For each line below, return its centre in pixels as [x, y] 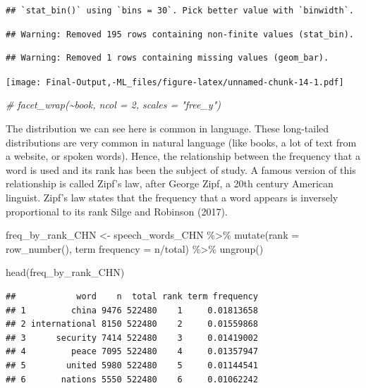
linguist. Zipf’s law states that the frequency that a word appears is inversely [172, 197]
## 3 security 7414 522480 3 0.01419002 [132, 338]
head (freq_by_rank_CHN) [65, 272]
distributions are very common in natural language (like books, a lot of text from [181, 142]
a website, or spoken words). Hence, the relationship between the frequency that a [183, 156]
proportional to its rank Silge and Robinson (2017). [117, 211]
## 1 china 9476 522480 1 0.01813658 [132, 310]
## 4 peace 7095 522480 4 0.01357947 [132, 352]
